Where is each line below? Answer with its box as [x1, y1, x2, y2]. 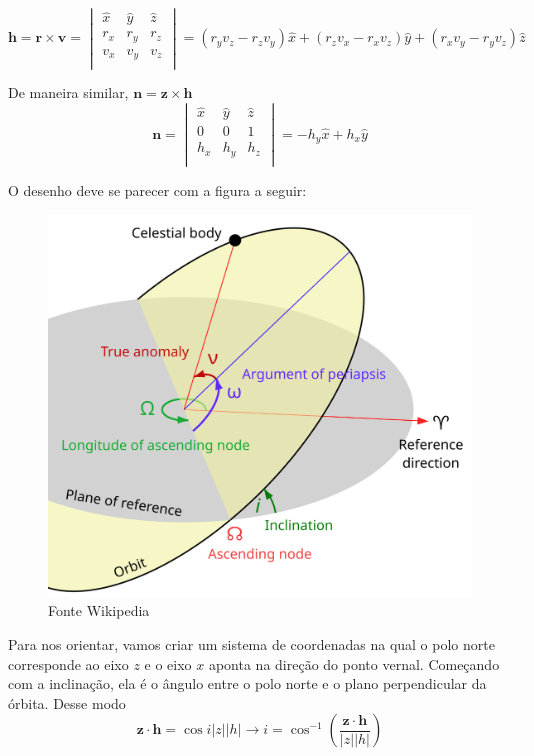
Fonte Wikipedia [48, 600, 150, 621]
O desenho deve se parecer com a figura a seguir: [8, 179, 307, 200]
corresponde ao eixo [8, 653, 129, 674]
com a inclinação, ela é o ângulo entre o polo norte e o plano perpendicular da [8, 673, 487, 694]
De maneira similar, [8, 82, 129, 103]
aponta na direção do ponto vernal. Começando [208, 653, 500, 674]
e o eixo [144, 653, 192, 674]
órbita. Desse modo [8, 692, 126, 713]
